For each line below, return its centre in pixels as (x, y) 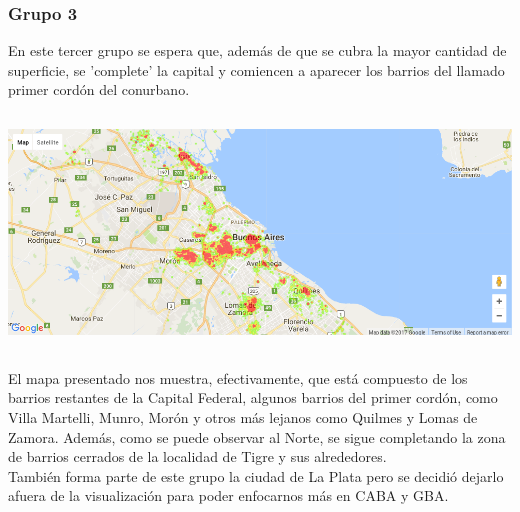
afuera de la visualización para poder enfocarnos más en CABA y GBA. (228, 495)
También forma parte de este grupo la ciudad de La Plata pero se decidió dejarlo (256, 475)
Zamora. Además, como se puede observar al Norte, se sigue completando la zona (257, 436)
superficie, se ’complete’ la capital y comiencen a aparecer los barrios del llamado (256, 69)
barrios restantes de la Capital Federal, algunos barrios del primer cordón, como (253, 397)
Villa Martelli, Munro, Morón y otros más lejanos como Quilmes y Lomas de (243, 416)
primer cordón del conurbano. (99, 89)
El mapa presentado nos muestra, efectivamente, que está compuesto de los (238, 377)
